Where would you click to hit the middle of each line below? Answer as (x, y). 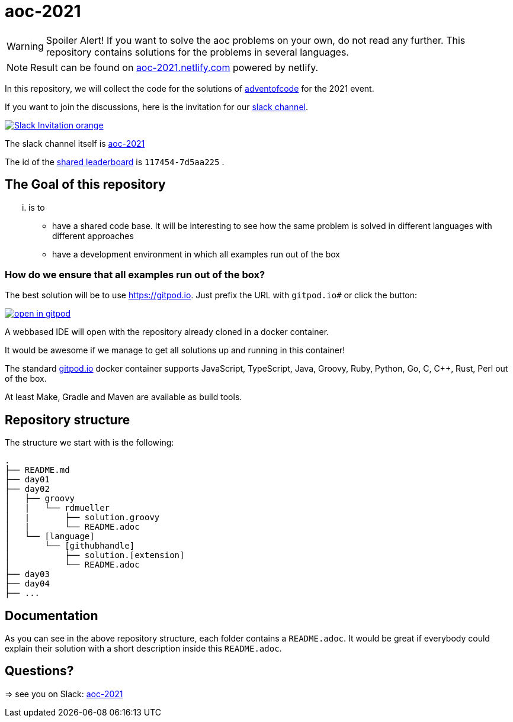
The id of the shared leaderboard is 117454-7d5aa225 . (115, 162)
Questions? (39, 671)
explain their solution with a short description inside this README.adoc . (143, 649)
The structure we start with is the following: (89, 443)
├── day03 (27, 574)
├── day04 (27, 584)
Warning (25, 46)
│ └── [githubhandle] (70, 546)
